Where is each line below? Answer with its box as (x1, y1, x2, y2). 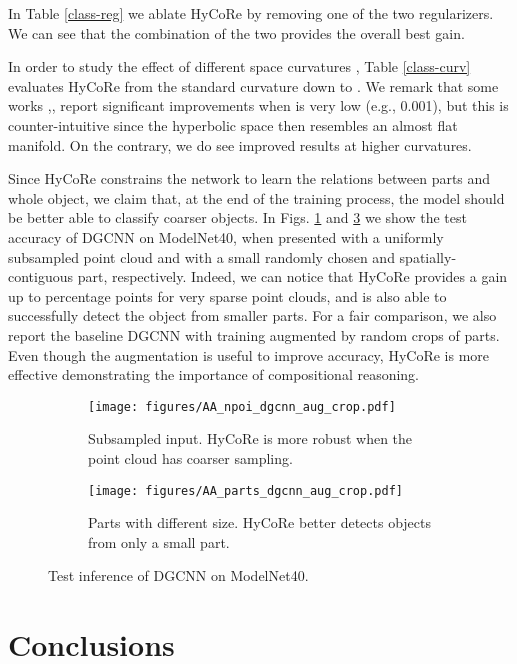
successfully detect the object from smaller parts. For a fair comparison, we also (8, 305, 497, 326)
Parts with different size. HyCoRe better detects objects (88, 512, 431, 533)
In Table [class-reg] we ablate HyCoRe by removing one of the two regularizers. (8, 3, 494, 23)
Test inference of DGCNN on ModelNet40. (48, 565, 309, 586)
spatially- (399, 246, 457, 267)
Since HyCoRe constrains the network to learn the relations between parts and (8, 168, 491, 189)
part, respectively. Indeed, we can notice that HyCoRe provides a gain (77, 266, 508, 287)
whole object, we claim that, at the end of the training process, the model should (8, 187, 505, 208)
